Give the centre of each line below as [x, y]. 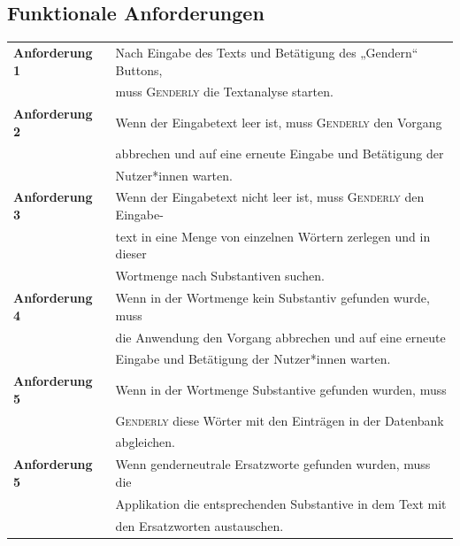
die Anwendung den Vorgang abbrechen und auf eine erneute [280, 337]
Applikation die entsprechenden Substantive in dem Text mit [281, 503]
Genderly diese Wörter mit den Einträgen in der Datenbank [280, 420]
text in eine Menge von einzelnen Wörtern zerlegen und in [273, 236]
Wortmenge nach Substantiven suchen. [220, 276]
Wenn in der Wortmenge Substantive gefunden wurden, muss [281, 389]
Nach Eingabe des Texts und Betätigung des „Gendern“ [267, 52]
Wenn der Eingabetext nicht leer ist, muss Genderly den [270, 197]
